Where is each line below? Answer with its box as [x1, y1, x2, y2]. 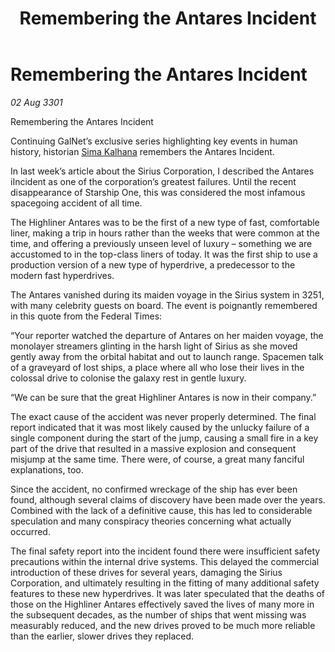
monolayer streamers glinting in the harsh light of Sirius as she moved [10, 340, 298, 352]
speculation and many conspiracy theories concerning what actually [10, 515, 292, 527]
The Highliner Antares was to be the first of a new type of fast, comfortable [10, 216, 320, 228]
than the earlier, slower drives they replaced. [10, 630, 195, 642]
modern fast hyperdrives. [10, 269, 115, 281]
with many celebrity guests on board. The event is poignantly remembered [10, 299, 318, 311]
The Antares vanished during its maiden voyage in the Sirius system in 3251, [10, 288, 325, 301]
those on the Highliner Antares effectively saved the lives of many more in [10, 598, 315, 610]
